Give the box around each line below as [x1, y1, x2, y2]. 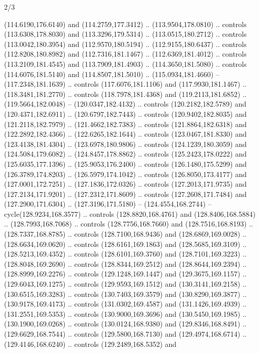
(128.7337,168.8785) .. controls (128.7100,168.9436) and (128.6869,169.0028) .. [4, 229, 247, 239]
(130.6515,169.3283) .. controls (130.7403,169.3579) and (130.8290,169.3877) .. [4, 288, 247, 299]
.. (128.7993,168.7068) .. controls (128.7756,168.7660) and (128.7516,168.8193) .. [4, 218, 253, 229]
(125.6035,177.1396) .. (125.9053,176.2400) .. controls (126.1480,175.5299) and [4, 158, 247, 169]
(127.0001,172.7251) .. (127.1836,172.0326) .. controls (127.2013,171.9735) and [4, 179, 247, 189]
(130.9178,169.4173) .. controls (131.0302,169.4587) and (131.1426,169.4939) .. [4, 298, 247, 309]
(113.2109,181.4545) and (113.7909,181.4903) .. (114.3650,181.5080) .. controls [4, 58, 247, 69]
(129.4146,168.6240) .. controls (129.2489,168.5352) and [4, 338, 177, 349]
